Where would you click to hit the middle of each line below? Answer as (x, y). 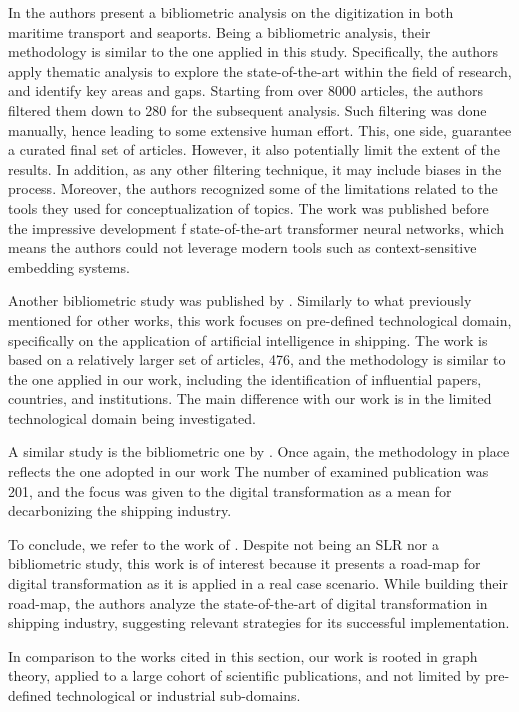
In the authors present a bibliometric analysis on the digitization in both (231, 12)
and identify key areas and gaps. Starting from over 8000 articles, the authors (246, 90)
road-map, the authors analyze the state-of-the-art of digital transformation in (248, 602)
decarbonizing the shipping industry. (120, 510)
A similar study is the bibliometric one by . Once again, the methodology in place (259, 451)
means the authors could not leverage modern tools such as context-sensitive (242, 247)
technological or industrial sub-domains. (178, 695)
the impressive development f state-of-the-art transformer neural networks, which (256, 227)
